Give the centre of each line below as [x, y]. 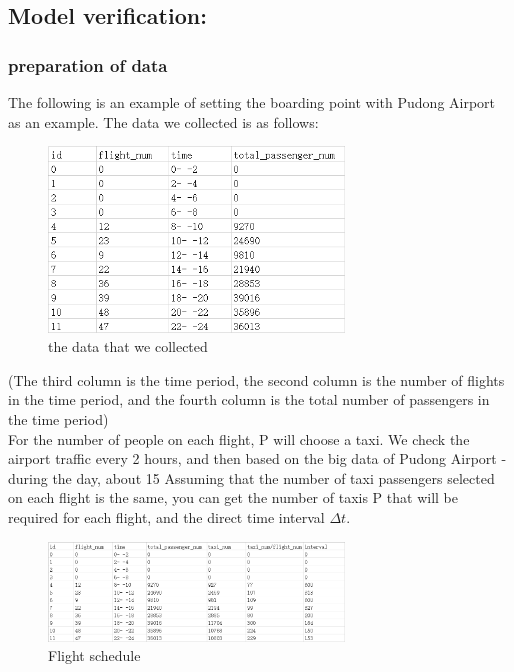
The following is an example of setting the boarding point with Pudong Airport [252, 102]
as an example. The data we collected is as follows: [163, 121]
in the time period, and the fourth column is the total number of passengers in [249, 399]
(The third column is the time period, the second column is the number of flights [256, 379]
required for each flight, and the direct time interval [166, 516]
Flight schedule [94, 655]
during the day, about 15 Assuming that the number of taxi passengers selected [251, 477]
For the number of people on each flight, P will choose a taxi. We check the [239, 438]
